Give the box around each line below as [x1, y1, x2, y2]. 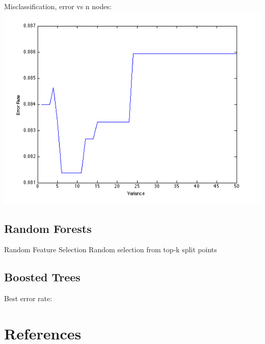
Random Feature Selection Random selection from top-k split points [4, 244, 217, 255]
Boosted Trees [4, 269, 81, 285]
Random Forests [4, 220, 92, 236]
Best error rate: [4, 293, 52, 304]
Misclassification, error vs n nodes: [4, 1, 112, 11]
